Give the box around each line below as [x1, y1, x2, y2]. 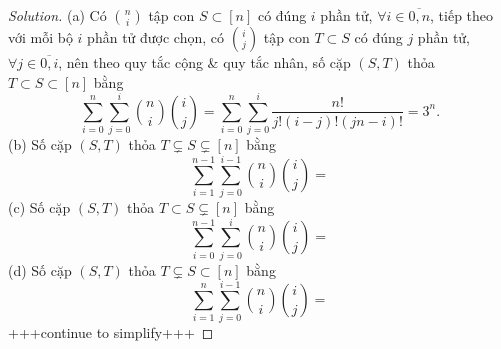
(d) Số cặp [8, 259, 72, 280]
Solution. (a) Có [8, 5, 107, 25]
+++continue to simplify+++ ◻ [8, 322, 214, 343]
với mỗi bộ [8, 27, 73, 47]
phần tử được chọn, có [87, 27, 225, 47]
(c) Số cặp [8, 197, 71, 218]
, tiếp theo [430, 5, 494, 25]
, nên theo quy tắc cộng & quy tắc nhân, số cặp [58, 52, 351, 72]
